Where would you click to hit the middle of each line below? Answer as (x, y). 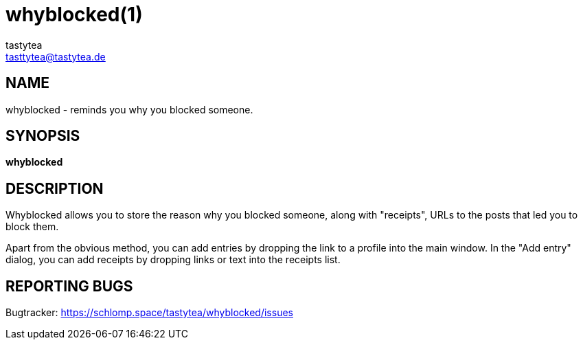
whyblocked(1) (74, 14)
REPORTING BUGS (69, 286)
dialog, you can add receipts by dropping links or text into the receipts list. (173, 260)
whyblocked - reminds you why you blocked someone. (129, 109)
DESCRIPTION (55, 188)
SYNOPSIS (43, 136)
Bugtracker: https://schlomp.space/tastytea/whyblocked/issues (149, 313)
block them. (32, 227)
